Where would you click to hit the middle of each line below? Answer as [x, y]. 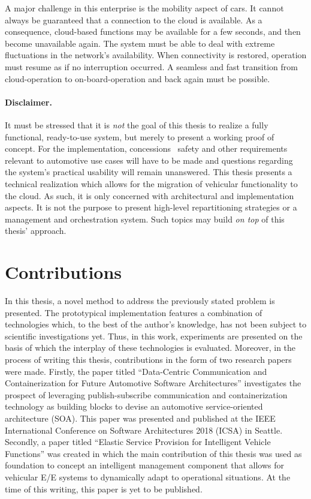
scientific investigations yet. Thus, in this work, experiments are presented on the [154, 336]
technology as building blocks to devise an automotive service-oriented [134, 406]
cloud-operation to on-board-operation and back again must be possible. [138, 78]
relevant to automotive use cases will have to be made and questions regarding [149, 160]
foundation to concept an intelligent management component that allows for [145, 465]
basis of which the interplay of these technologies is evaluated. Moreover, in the [150, 348]
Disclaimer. [28, 102]
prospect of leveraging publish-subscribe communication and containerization [146, 394]
